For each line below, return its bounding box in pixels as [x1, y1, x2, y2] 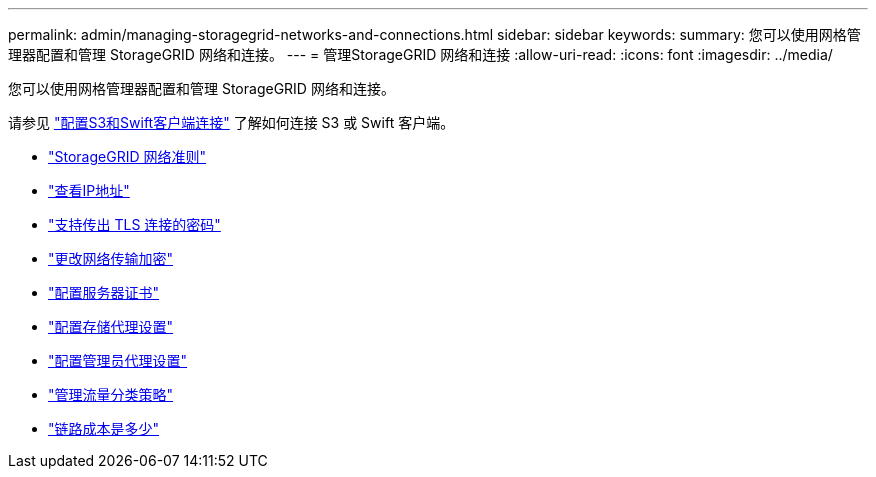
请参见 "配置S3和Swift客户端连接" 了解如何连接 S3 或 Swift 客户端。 [8, 114, 455, 131]
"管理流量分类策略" [48, 386, 174, 403]
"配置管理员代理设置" [48, 352, 188, 369]
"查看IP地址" [48, 182, 130, 199]
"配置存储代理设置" [48, 318, 174, 335]
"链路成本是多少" [48, 420, 160, 437]
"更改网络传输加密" [48, 250, 174, 267]
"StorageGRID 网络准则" [48, 148, 206, 165]
